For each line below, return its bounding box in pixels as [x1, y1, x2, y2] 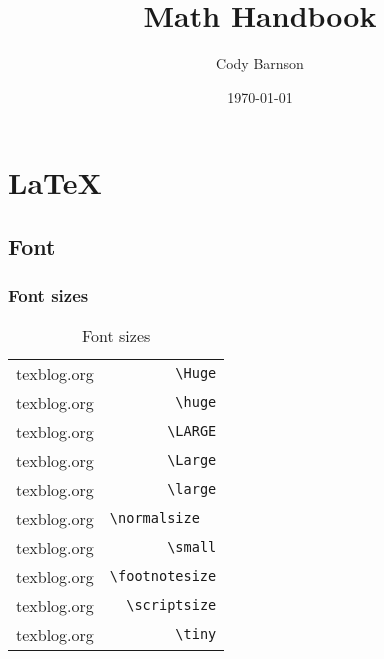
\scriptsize [126, 597, 217, 613]
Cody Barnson [216, 53, 304, 74]
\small [167, 539, 217, 555]
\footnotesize [109, 568, 217, 584]
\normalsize [109, 510, 200, 526]
